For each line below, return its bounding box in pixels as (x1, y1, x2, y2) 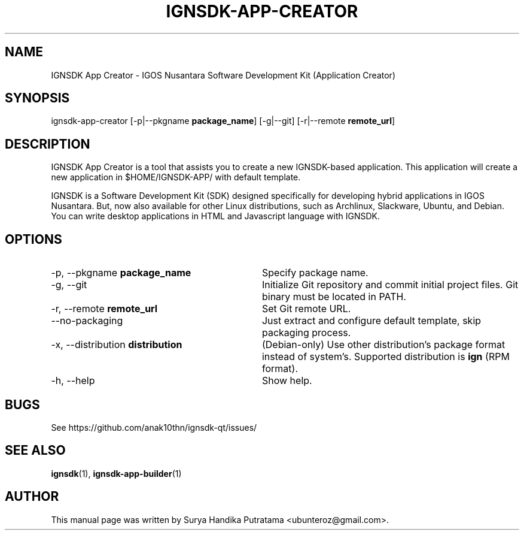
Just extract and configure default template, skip (261, 315, 482, 327)
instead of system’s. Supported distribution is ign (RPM (261, 350, 510, 363)
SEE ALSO (5, 443, 66, 458)
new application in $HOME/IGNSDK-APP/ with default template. (51, 172, 301, 183)
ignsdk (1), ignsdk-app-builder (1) (51, 468, 182, 479)
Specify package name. (261, 267, 368, 279)
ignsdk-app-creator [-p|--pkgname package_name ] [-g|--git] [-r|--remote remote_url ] (51, 116, 395, 126)
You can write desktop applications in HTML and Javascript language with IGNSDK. (51, 211, 380, 222)
